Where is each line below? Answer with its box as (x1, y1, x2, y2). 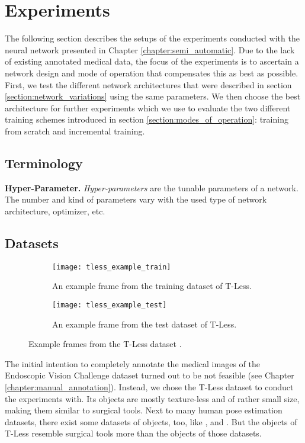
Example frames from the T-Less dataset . (28, 338, 182, 350)
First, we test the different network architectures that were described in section (5, 78, 292, 91)
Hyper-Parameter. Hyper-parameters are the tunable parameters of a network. (5, 181, 298, 194)
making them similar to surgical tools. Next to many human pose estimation (5, 404, 282, 416)
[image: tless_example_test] (52, 300, 167, 309)
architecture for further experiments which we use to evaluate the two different (5, 101, 291, 114)
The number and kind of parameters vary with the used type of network (5, 193, 267, 206)
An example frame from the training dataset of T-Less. (52, 280, 252, 292)
